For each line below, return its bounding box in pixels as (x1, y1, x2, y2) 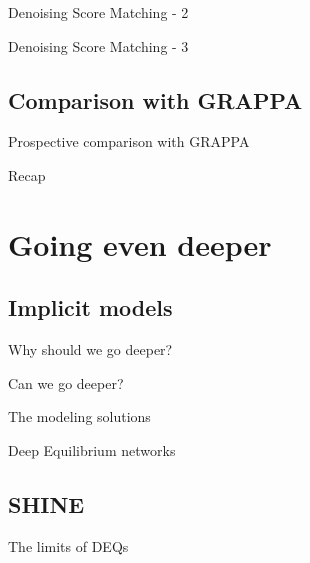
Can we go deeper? (8, 372, 124, 393)
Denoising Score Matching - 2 (8, 2, 189, 22)
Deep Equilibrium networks (8, 439, 176, 460)
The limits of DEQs (8, 535, 129, 556)
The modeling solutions (8, 406, 151, 427)
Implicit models (8, 292, 173, 323)
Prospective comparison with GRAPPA (8, 131, 250, 152)
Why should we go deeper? (8, 339, 173, 360)
